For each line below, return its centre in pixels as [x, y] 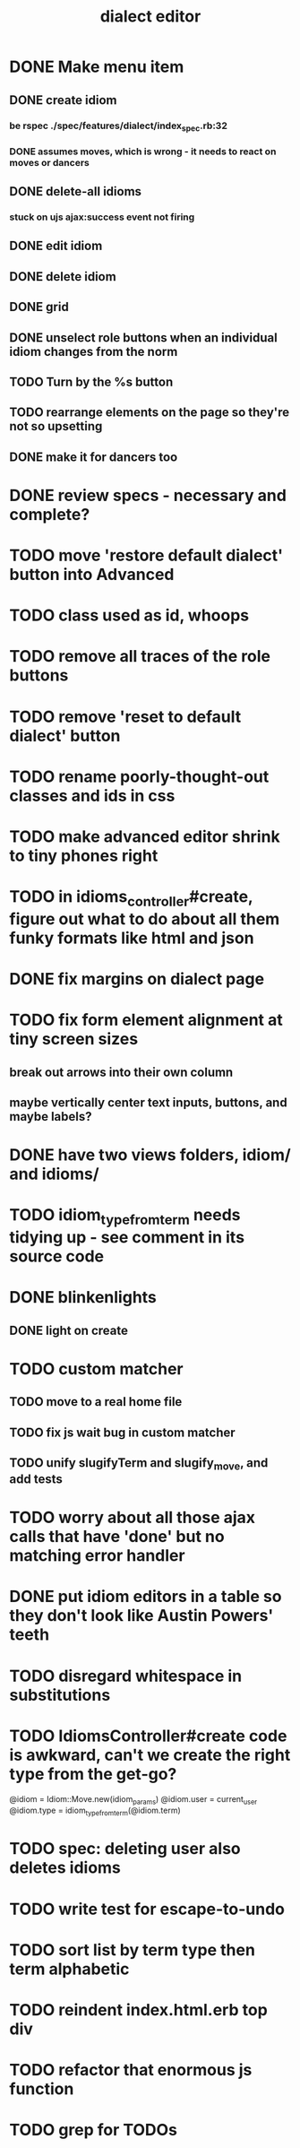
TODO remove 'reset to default [125, 717]
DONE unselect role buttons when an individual [143, 338]
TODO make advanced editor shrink [145, 837]
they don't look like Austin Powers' [141, 1616]
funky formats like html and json [132, 938]
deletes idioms [65, 1868]
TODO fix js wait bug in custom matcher [122, 1432]
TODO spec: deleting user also [125, 1849]
